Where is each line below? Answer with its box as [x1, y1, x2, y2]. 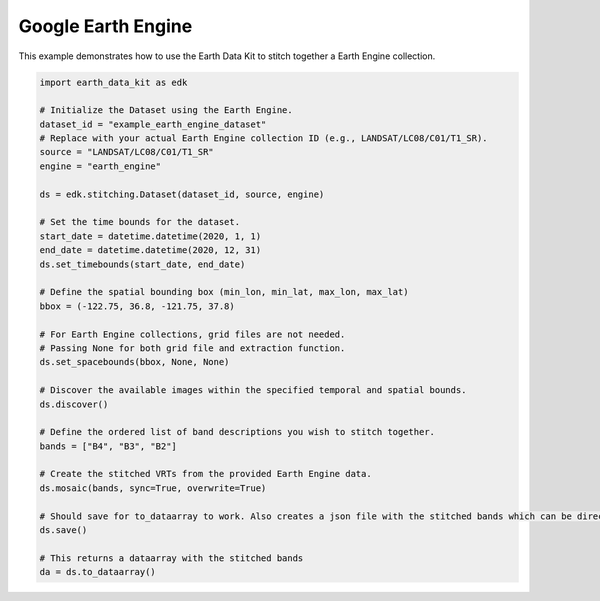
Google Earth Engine [18, 15, 193, 37]
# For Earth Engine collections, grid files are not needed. [39, 328, 346, 340]
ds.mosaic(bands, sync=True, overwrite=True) [39, 482, 267, 494]
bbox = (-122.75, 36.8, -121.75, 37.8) [39, 300, 235, 312]
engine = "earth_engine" [39, 160, 162, 172]
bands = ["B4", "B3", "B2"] [39, 440, 177, 452]
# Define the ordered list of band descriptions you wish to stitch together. [39, 426, 435, 438]
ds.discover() [39, 398, 109, 410]
